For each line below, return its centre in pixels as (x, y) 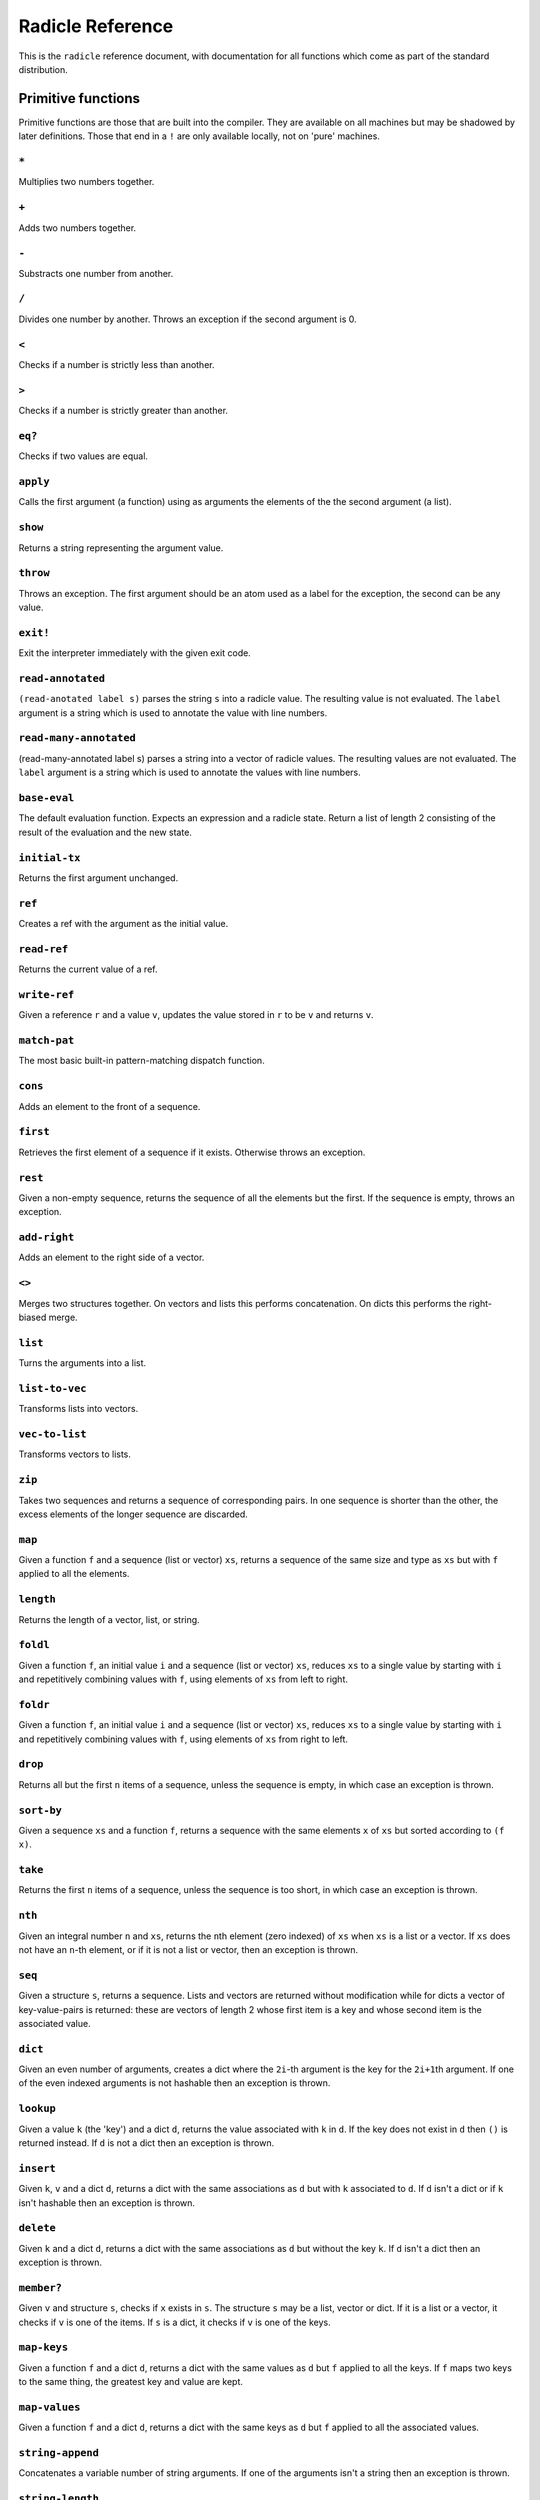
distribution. (43, 69)
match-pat (46, 1040)
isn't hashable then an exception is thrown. (106, 2202)
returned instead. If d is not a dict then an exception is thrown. (146, 2142)
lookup (37, 2108)
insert (37, 2168)
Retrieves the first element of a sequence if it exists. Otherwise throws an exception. (192, 1152)
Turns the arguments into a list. (82, 1363)
